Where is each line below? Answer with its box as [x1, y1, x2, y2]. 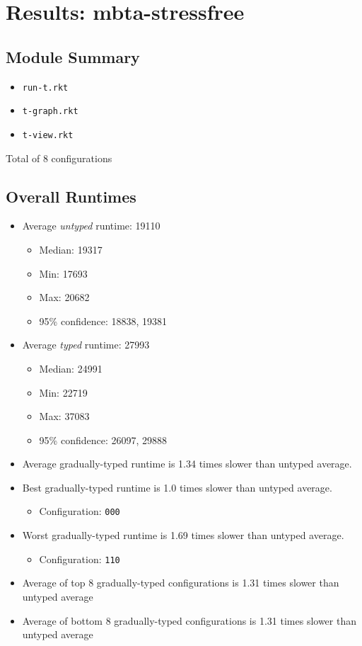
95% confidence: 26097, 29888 [39, 432, 168, 447]
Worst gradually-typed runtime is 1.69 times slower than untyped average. [22, 528, 344, 543]
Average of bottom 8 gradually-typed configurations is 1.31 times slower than [22, 613, 356, 628]
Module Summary [6, 45, 140, 67]
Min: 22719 [39, 385, 88, 399]
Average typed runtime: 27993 [22, 337, 150, 352]
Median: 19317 [39, 242, 103, 256]
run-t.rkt [22, 82, 69, 93]
